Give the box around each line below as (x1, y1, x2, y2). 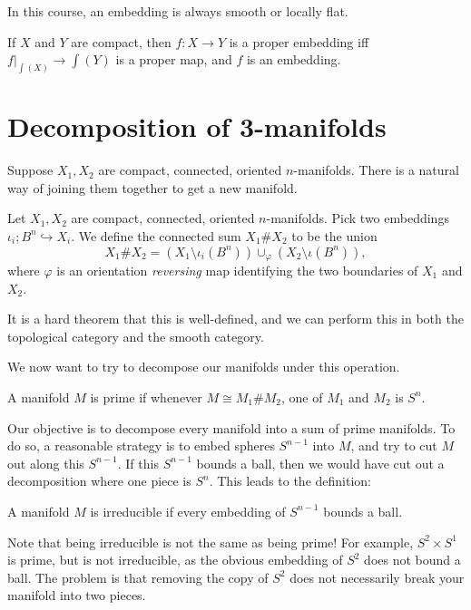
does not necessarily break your (289, 567, 465, 586)
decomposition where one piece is (7, 471, 191, 490)
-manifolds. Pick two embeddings (266, 208, 449, 228)
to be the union (291, 226, 378, 245)
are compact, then (71, 32, 172, 51)
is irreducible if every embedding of (90, 501, 286, 520)
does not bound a (364, 550, 461, 569)
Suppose (7, 160, 54, 179)
